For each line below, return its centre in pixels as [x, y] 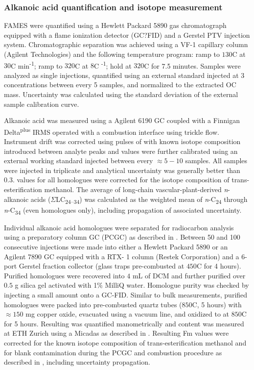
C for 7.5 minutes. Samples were [192, 65]
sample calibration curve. [42, 104]
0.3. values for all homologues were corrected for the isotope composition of [117, 180]
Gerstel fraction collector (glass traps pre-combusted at [102, 266]
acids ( [41, 199]
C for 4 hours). [219, 266]
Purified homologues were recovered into [64, 275]
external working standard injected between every [79, 160]
